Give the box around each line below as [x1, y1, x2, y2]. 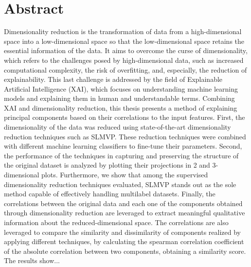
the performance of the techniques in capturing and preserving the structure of [4, 150, 239, 160]
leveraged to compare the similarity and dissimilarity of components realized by [4, 227, 241, 237]
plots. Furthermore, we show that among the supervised [41, 170, 208, 180]
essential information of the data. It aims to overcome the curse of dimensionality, [4, 45, 248, 56]
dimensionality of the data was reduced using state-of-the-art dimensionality [4, 122, 231, 132]
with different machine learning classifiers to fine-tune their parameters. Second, [4, 141, 242, 151]
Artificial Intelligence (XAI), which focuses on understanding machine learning [4, 83, 238, 94]
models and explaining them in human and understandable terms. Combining [4, 93, 235, 103]
